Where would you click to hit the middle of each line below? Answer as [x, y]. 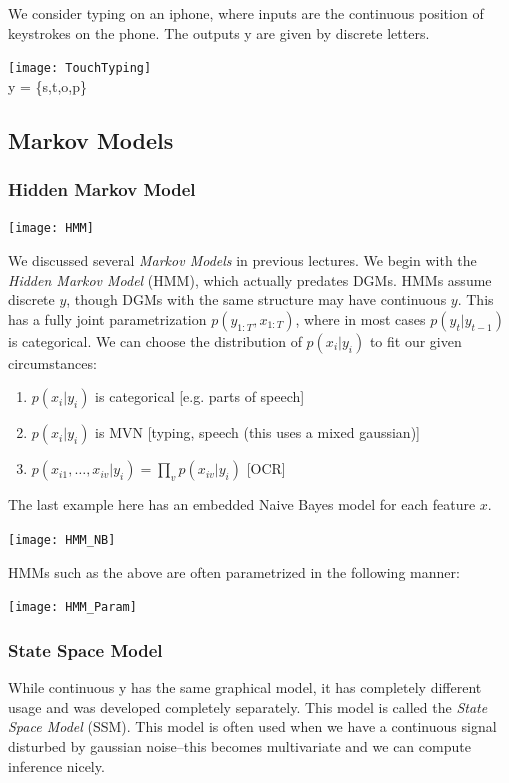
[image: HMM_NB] [62, 540]
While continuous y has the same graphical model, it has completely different [245, 687]
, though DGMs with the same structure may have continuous [256, 299]
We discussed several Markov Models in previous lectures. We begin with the [242, 260]
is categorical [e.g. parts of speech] [200, 396]
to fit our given [415, 340]
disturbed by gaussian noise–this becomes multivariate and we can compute [239, 745]
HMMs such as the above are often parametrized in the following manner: [234, 571]
